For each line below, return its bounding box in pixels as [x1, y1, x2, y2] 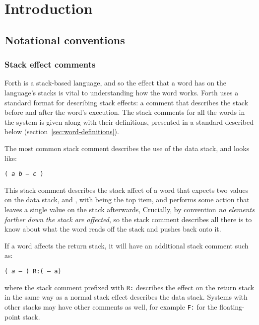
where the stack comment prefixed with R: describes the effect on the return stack [4, 282, 255, 292]
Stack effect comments [4, 58, 96, 71]
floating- [219, 301, 245, 312]
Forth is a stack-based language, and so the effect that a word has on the [4, 78, 227, 88]
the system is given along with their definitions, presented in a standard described [4, 116, 254, 127]
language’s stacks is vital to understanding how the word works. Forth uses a [4, 87, 239, 97]
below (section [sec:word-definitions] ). [4, 126, 119, 137]
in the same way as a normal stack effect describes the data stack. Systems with [4, 292, 248, 302]
